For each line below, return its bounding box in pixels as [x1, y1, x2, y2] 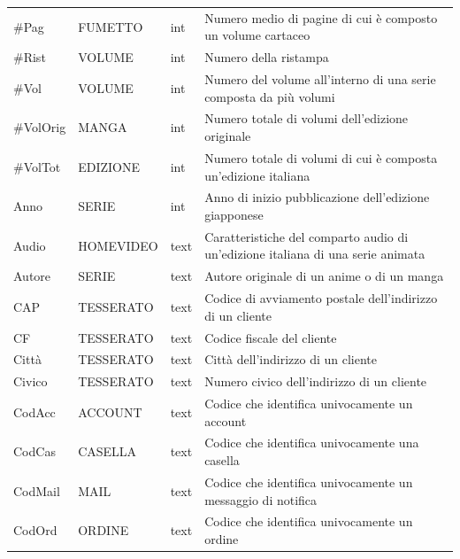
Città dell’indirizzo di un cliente [204, 350, 378, 369]
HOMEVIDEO [78, 236, 158, 254]
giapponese [204, 205, 264, 223]
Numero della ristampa [204, 48, 329, 66]
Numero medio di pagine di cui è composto [204, 8, 438, 27]
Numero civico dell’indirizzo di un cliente [204, 372, 427, 391]
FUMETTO [78, 17, 143, 35]
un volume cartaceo [204, 26, 310, 44]
